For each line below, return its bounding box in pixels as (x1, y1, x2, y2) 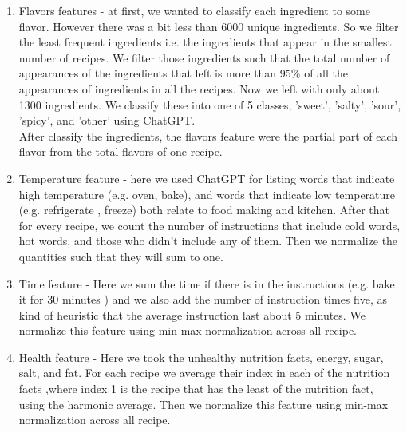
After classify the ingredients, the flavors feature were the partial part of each (18, 127, 398, 144)
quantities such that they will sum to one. (18, 248, 223, 264)
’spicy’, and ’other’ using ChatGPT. (18, 112, 196, 129)
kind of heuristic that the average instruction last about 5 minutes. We (18, 306, 366, 323)
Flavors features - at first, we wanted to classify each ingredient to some (18, 2, 370, 18)
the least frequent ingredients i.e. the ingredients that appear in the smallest (18, 34, 393, 50)
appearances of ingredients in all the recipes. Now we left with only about (18, 80, 380, 97)
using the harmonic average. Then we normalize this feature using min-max (18, 395, 389, 412)
